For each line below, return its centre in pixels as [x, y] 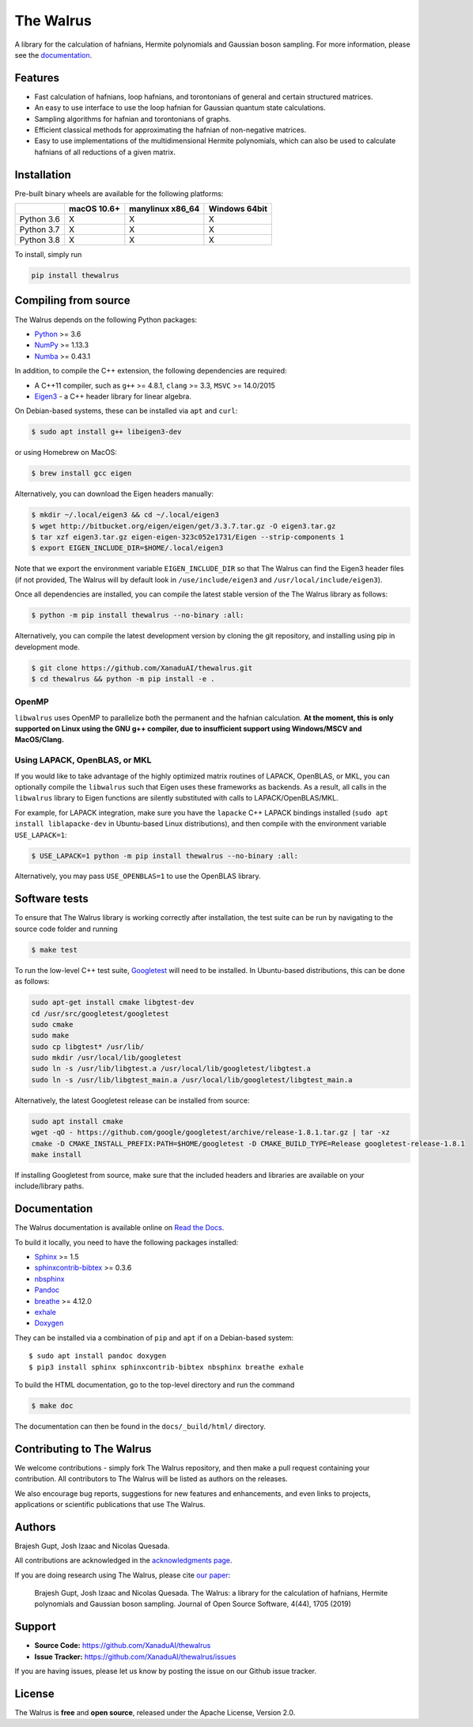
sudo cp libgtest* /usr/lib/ [88, 1047]
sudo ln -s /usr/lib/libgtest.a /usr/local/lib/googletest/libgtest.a [171, 1069]
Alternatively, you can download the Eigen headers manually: [114, 494]
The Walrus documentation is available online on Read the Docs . [119, 1228]
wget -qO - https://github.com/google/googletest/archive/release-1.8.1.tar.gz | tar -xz [211, 1132]
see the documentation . [53, 55]
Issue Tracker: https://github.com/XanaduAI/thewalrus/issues [135, 1657]
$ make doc [52, 1405]
